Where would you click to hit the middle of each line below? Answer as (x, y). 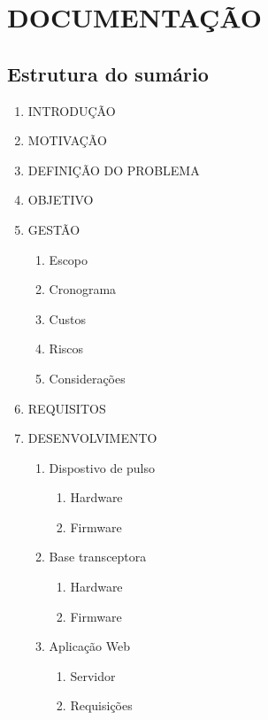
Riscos (66, 348)
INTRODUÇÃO (72, 110)
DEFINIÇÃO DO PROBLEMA (114, 170)
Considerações (87, 378)
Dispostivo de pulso (102, 467)
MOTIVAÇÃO (67, 140)
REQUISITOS (67, 408)
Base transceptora (98, 557)
